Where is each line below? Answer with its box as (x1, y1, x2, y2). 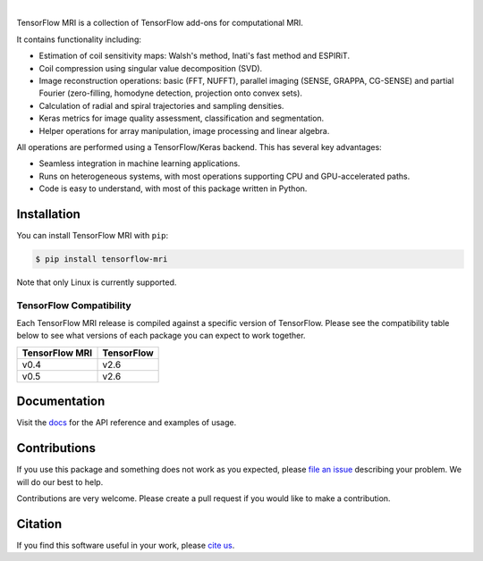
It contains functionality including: (16, 34, 142, 45)
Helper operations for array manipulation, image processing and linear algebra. (38, 125, 330, 136)
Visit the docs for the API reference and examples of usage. (16, 417, 237, 428)
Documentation (16, 394, 106, 409)
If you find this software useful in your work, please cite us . (16, 540, 235, 550)
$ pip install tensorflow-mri (35, 254, 168, 264)
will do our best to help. (16, 476, 104, 487)
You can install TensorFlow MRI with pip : (16, 230, 169, 240)
